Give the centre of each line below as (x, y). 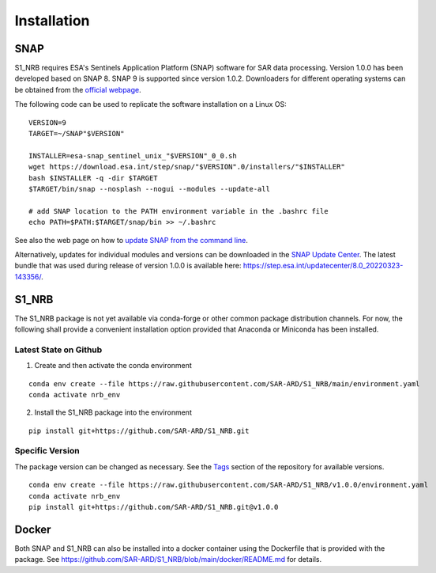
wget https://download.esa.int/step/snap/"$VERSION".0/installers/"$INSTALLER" (187, 167)
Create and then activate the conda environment (113, 366)
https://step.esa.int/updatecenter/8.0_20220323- (323, 266)
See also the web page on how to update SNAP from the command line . (132, 240)
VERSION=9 (47, 122)
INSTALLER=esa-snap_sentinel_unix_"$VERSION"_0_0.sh (133, 156)
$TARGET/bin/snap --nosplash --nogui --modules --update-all (149, 189)
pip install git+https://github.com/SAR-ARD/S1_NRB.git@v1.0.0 (154, 507)
